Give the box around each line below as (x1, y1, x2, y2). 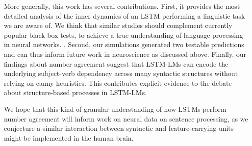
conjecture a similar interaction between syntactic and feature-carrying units (4, 123, 234, 133)
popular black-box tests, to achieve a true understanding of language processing (4, 29, 243, 40)
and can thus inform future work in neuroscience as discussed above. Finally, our (4, 49, 246, 59)
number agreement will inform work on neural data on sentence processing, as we (4, 113, 248, 123)
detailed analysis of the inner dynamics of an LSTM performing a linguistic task (4, 10, 245, 21)
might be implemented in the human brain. (4, 132, 134, 143)
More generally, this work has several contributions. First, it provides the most (4, 1, 240, 11)
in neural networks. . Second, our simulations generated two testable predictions (4, 39, 244, 49)
